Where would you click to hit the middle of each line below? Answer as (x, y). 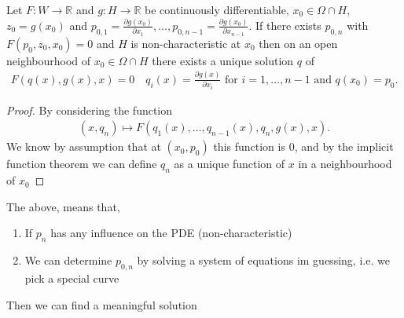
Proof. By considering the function (90, 110)
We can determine (68, 260)
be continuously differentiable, (217, 9)
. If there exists (285, 25)
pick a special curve (72, 278)
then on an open (298, 43)
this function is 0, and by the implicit (303, 146)
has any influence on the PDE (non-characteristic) (171, 233)
